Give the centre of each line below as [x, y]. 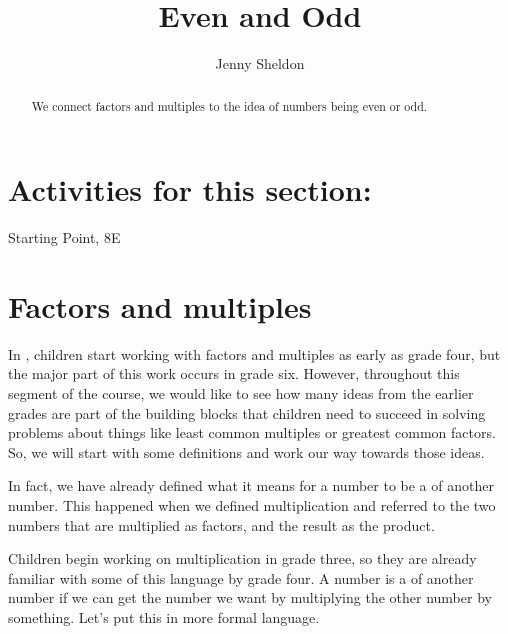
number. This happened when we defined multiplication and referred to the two [252, 504]
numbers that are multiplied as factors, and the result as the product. [221, 524]
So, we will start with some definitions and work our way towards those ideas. [246, 451]
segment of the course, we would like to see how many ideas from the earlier [241, 393]
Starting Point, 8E [64, 237]
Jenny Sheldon [260, 63]
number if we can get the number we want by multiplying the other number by [250, 597]
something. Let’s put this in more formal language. [164, 616]
